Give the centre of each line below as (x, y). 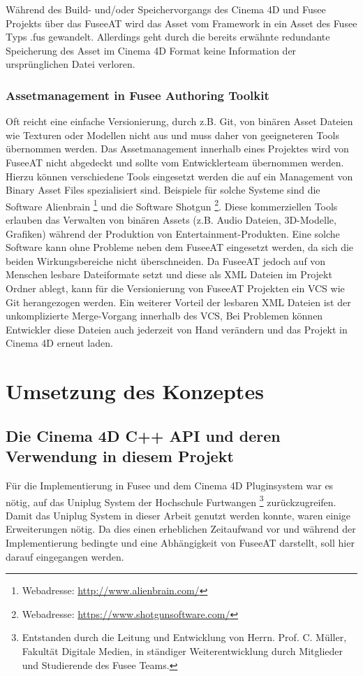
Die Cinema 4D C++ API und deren (143, 435)
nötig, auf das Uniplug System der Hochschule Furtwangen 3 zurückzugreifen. (171, 501)
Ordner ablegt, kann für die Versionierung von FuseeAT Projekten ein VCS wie (175, 288)
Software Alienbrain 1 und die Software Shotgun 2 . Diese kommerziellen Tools (172, 205)
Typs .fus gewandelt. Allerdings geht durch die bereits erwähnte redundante (168, 37)
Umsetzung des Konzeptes (135, 391)
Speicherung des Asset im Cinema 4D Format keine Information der (151, 50)
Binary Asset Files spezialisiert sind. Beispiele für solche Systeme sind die (163, 190)
